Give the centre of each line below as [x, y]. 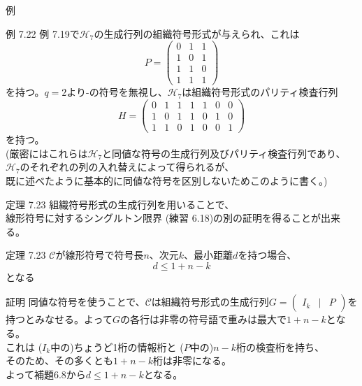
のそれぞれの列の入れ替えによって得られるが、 [127, 167]
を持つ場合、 [267, 255]
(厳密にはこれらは [47, 153]
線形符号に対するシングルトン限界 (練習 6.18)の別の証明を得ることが [164, 218]
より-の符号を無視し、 [117, 92]
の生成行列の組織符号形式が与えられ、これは [197, 33]
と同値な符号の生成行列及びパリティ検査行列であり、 [224, 153]
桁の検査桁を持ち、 [281, 346]
